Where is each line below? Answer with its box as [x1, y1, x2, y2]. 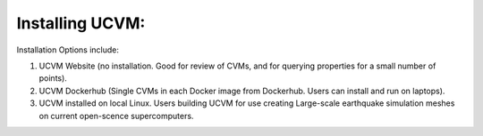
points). [38, 73, 67, 84]
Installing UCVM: [16, 13, 146, 33]
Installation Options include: [16, 44, 120, 55]
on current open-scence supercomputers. [38, 110, 194, 121]
